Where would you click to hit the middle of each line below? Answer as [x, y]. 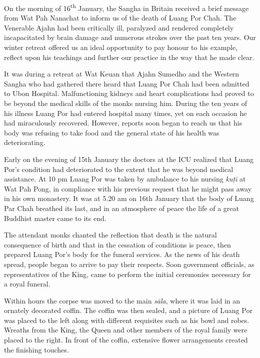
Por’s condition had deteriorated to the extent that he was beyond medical [119, 169]
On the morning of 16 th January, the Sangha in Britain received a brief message [126, 7]
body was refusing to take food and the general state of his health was [112, 132]
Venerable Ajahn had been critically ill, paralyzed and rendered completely [119, 27]
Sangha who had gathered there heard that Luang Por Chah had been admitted [127, 83]
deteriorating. [25, 142]
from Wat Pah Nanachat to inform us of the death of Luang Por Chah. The [120, 18]
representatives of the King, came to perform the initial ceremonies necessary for [127, 274]
